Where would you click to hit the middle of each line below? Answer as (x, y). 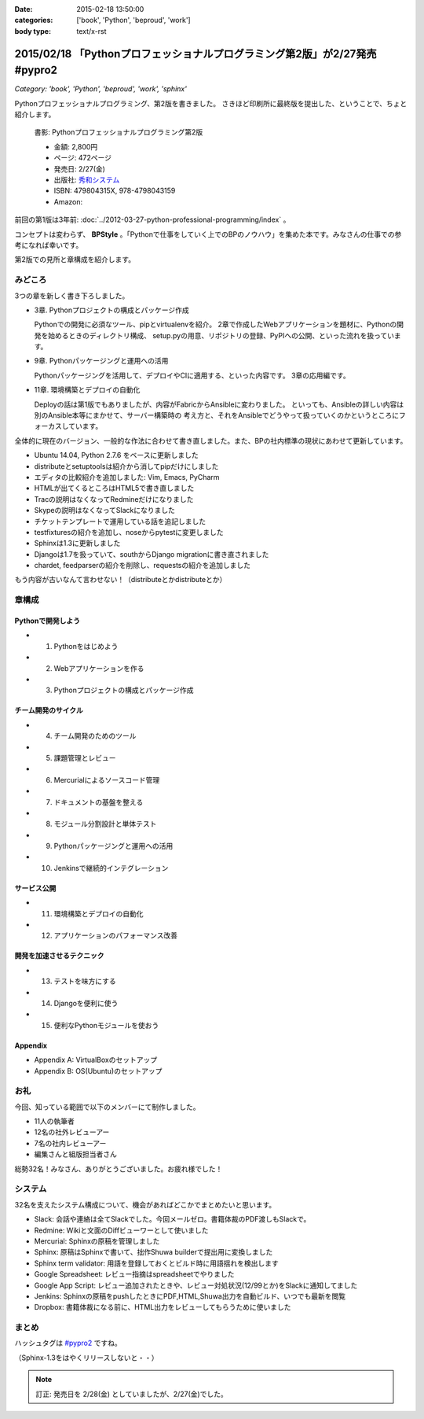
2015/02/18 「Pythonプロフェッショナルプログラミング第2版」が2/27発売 (196, 54)
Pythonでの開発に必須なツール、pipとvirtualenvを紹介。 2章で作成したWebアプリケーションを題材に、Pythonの (216, 324)
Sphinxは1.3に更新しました (77, 544)
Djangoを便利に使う (86, 1003)
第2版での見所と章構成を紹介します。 (75, 260)
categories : (34, 20)
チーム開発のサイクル (49, 710)
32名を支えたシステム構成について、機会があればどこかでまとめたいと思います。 (145, 1204)
